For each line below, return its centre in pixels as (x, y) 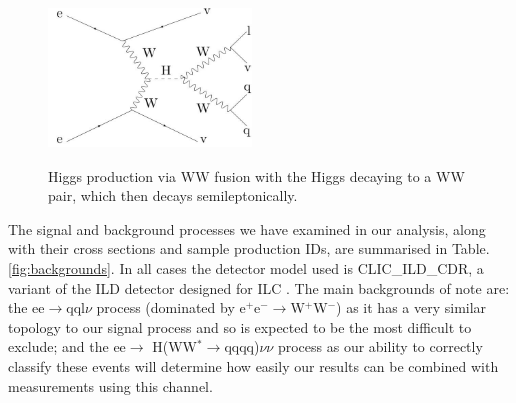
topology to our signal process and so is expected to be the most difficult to (240, 326)
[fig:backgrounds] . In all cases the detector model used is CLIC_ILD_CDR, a (246, 268)
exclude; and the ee (67, 346)
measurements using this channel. (110, 385)
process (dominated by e (171, 307)
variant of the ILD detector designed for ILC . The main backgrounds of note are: (259, 287)
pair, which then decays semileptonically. (173, 195)
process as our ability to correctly (380, 346)
